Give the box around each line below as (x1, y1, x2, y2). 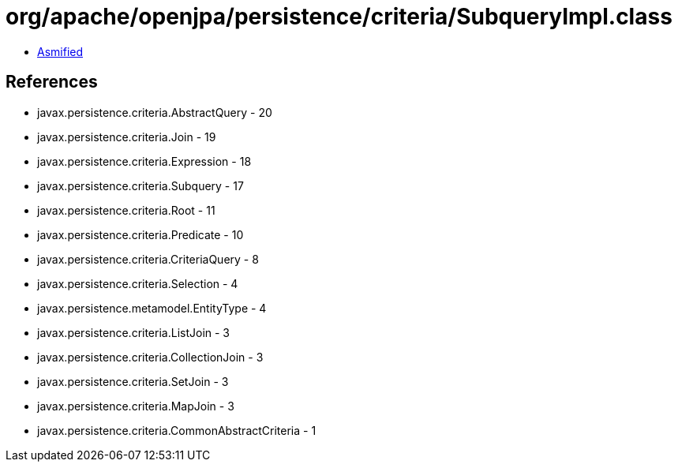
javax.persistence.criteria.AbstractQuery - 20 (37, 105, 272, 119)
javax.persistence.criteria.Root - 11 (37, 203, 215, 217)
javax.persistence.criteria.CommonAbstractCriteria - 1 (37, 423, 317, 437)
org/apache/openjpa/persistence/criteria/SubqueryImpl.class (6, 3, 672, 30)
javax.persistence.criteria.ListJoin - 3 (37, 325, 230, 339)
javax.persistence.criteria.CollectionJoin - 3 (37, 350, 264, 364)
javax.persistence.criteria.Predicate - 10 (37, 227, 244, 241)
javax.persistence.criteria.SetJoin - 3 (37, 374, 229, 388)
